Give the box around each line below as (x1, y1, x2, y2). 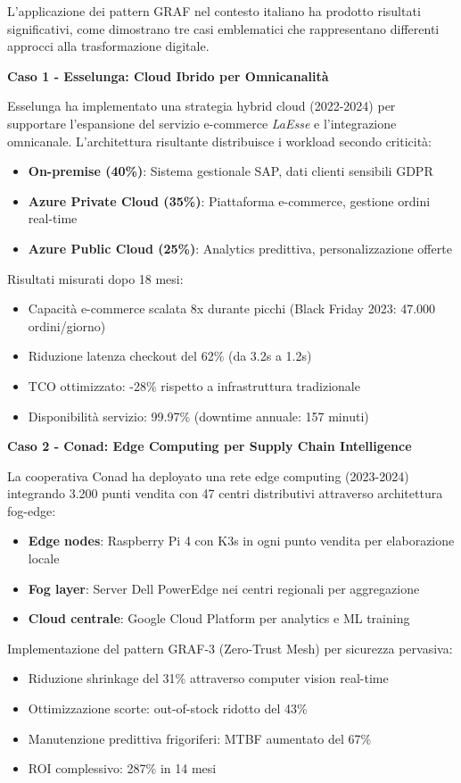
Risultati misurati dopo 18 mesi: (7, 269, 184, 287)
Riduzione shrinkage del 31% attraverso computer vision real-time (28, 669, 389, 687)
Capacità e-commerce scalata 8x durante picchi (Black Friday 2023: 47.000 (28, 299, 436, 318)
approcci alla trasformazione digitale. (7, 37, 210, 55)
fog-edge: (7, 501, 56, 520)
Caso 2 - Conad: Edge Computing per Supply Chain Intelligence (7, 437, 412, 455)
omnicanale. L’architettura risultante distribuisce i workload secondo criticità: (7, 131, 432, 150)
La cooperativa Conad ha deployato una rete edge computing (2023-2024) (7, 466, 409, 485)
